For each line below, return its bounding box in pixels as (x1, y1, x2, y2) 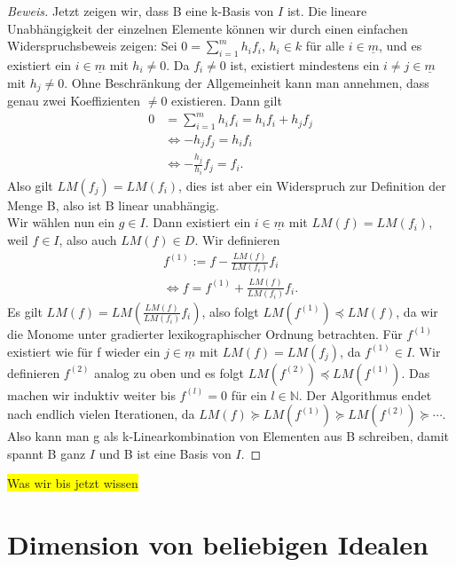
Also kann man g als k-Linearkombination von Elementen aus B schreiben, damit (7, 427, 449, 445)
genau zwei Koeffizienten (7, 91, 141, 110)
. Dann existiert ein (145, 213, 251, 232)
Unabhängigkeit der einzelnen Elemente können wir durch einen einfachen (7, 19, 408, 37)
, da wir (396, 302, 438, 320)
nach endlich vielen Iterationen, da (7, 405, 195, 423)
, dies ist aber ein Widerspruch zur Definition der (178, 176, 446, 194)
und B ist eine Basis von (98, 444, 232, 462)
